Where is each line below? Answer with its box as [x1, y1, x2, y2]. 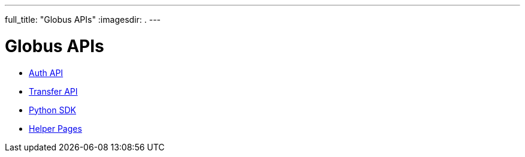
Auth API [29, 67, 64, 78]
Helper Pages [29, 123, 82, 134]
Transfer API [29, 86, 78, 96]
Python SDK [29, 104, 76, 115]
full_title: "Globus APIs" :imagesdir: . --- [5, 14, 161, 25]
